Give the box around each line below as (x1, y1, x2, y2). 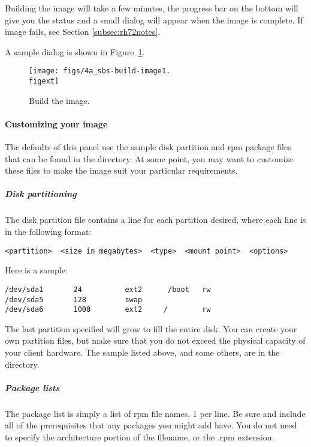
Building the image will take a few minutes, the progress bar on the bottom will (5, 2, 298, 14)
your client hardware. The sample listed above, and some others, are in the (5, 346, 280, 359)
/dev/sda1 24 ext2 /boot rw (5, 285, 211, 294)
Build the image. (29, 94, 90, 106)
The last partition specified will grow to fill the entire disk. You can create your (5, 322, 297, 335)
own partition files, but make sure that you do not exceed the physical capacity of (5, 334, 306, 347)
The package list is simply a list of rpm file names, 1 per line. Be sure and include (5, 407, 306, 419)
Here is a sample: (5, 264, 68, 276)
